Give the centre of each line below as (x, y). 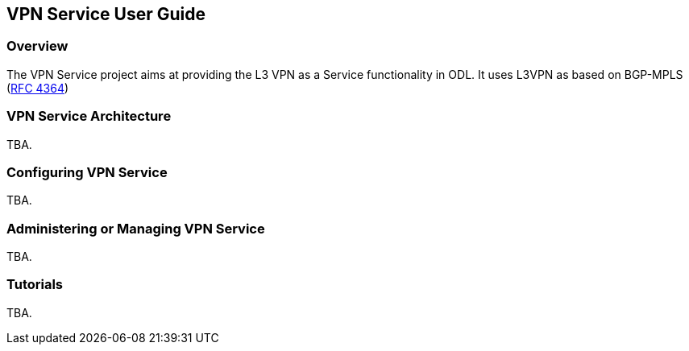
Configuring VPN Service (87, 172)
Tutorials (35, 285)
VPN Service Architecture (89, 116)
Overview (37, 46)
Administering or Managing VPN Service (136, 228)
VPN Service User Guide (106, 14)
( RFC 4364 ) (38, 88)
